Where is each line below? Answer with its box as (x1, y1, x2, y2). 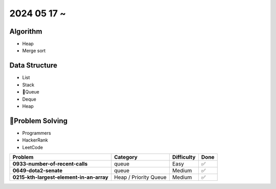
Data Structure (9, 61, 58, 70)
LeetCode (22, 144, 43, 150)
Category (114, 154, 138, 160)
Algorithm (9, 27, 42, 36)
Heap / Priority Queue (114, 174, 167, 181)
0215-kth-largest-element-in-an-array (12, 174, 108, 181)
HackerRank (22, 137, 49, 143)
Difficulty (172, 154, 196, 160)
